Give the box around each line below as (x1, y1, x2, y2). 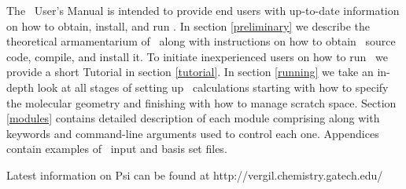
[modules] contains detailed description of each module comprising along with (6, 110, 380, 126)
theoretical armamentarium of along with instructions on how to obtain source (6, 33, 396, 49)
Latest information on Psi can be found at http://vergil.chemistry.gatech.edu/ (6, 166, 383, 183)
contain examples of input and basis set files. (6, 140, 227, 157)
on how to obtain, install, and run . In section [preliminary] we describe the (6, 17, 371, 34)
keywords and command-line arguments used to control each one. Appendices (6, 125, 379, 141)
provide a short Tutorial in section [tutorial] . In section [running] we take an (6, 64, 374, 80)
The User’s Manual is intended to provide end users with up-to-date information (6, 2, 400, 18)
